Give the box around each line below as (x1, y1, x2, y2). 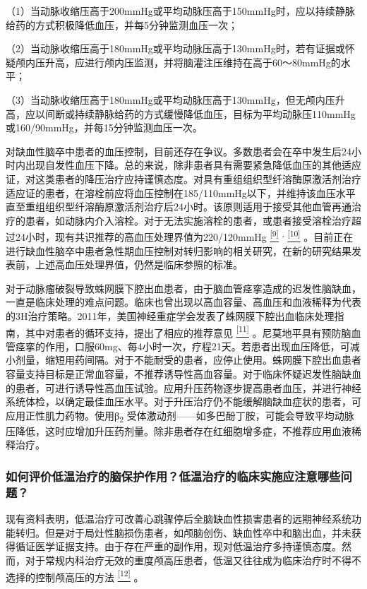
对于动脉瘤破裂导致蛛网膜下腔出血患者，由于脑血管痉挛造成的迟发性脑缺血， (6, 280, 361, 295)
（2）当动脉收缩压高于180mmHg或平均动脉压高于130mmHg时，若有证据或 (6, 41, 345, 56)
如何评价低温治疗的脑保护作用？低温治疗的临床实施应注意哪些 (6, 467, 341, 484)
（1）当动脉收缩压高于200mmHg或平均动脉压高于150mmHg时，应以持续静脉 (6, 4, 355, 18)
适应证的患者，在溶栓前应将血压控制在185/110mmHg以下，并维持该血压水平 (6, 185, 356, 200)
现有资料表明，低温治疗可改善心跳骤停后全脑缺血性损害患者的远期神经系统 (6, 511, 351, 526)
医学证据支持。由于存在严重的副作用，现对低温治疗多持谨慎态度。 (35, 539, 342, 554)
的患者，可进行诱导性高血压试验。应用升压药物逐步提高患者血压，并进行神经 (6, 380, 361, 395)
